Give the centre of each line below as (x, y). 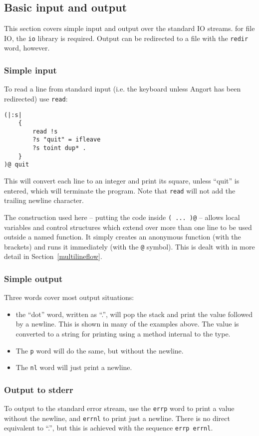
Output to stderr (39, 389)
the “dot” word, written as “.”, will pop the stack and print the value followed (134, 314)
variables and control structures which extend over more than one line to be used (128, 227)
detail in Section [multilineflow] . (53, 256)
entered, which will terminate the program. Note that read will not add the (120, 190)
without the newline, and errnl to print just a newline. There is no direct (117, 418)
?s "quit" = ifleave (67, 140)
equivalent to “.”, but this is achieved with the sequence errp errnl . (109, 428)
